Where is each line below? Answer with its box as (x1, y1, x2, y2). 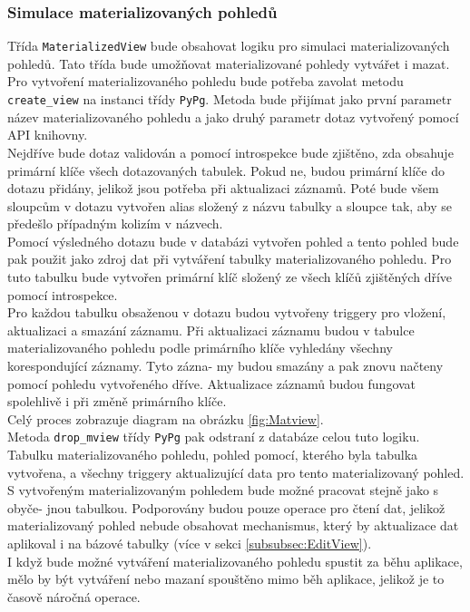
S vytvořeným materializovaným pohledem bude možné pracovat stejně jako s (7, 481, 439, 500)
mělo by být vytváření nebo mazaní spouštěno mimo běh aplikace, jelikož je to (7, 569, 445, 588)
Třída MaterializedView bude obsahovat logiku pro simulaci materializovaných (7, 36, 450, 55)
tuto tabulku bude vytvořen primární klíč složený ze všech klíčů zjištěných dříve (7, 267, 453, 287)
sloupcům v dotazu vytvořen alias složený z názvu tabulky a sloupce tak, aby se (7, 196, 453, 215)
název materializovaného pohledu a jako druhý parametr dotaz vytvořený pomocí (7, 107, 459, 126)
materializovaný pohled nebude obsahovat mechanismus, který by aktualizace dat (7, 516, 459, 535)
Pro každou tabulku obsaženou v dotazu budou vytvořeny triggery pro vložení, (7, 303, 446, 322)
